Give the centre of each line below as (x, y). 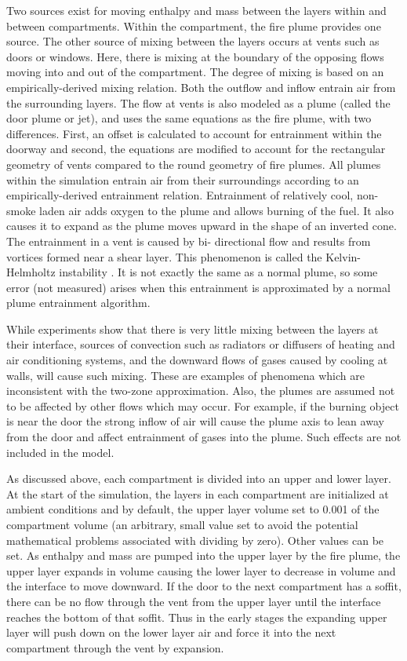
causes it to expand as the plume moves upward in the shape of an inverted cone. (202, 226)
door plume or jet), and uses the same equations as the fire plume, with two (189, 118)
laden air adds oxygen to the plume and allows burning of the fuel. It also (216, 210)
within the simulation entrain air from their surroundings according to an (183, 179)
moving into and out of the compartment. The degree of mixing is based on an (195, 72)
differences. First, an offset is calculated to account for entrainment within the (194, 133)
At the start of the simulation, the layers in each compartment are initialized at (198, 493)
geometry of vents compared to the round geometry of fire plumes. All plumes (194, 164)
